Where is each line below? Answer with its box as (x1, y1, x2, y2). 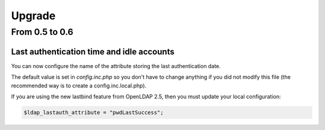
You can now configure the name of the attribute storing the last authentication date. (11, 62, 221, 69)
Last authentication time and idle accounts (11, 46, 175, 57)
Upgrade (11, 9, 56, 22)
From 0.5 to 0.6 (11, 26, 73, 37)
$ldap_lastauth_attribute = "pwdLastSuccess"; (23, 109, 164, 116)
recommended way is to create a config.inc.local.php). (11, 82, 147, 89)
